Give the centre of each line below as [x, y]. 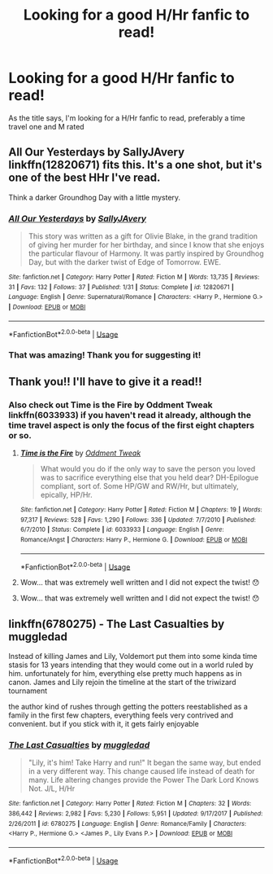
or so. [20, 435]
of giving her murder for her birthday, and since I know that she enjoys [146, 245]
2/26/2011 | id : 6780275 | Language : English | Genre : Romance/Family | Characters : [128, 823]
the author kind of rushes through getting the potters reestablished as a [128, 707]
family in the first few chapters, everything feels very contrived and [121, 715]
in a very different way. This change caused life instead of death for [141, 771]
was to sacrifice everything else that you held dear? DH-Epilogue [149, 477]
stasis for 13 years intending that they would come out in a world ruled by [131, 665]
